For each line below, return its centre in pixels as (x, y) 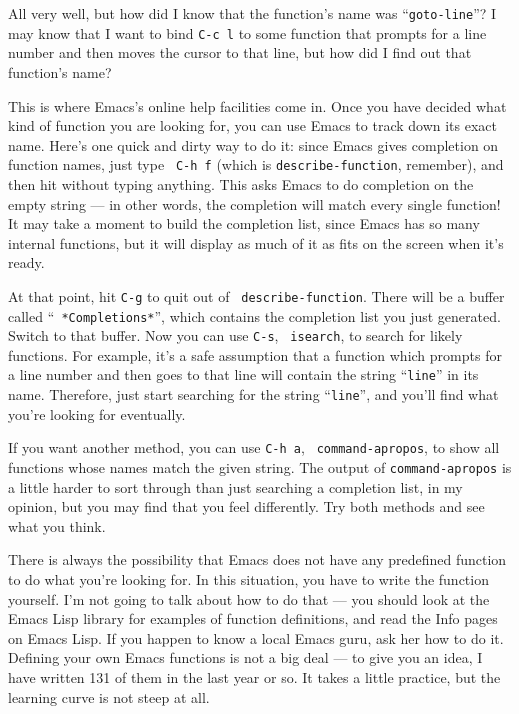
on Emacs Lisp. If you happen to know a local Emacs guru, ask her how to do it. (256, 637)
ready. (26, 262)
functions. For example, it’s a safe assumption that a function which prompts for (255, 354)
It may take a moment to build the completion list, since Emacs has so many (244, 223)
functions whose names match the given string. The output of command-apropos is (260, 467)
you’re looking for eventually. (97, 413)
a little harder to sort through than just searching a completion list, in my (235, 486)
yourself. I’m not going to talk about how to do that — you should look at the (249, 598)
